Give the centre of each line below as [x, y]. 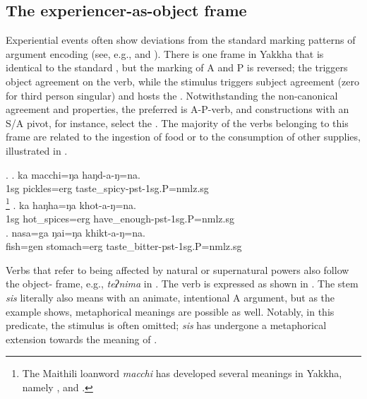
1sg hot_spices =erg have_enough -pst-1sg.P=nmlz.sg [120, 218]
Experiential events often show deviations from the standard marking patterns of [181, 40]
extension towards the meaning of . [82, 339]
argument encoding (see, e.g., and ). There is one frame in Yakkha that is [165, 53]
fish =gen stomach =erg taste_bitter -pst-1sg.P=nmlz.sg [124, 246]
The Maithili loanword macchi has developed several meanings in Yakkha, [182, 373]
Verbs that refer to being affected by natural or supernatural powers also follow [178, 269]
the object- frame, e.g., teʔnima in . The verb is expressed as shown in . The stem [182, 284]
